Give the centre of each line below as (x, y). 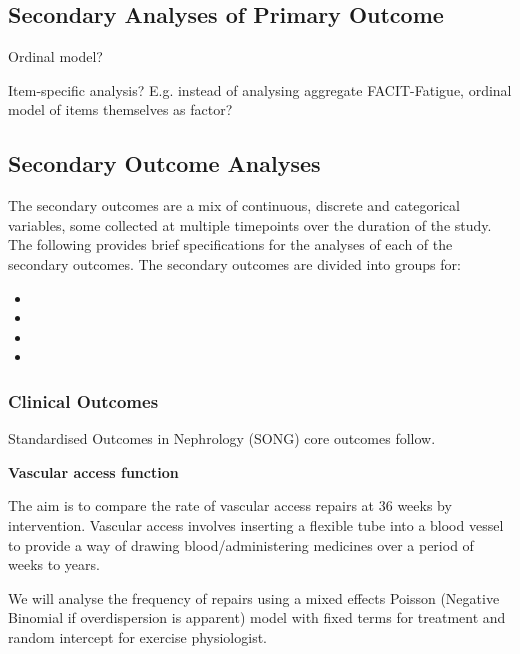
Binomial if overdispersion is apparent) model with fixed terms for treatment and (257, 617)
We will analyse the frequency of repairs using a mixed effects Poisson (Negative (254, 597)
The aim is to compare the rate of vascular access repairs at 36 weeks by (230, 505)
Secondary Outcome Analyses (164, 163)
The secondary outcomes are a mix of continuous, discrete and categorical (234, 205)
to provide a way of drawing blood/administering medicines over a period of (241, 544)
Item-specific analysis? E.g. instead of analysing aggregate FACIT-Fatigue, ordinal (260, 89)
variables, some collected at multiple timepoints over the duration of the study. (250, 224)
